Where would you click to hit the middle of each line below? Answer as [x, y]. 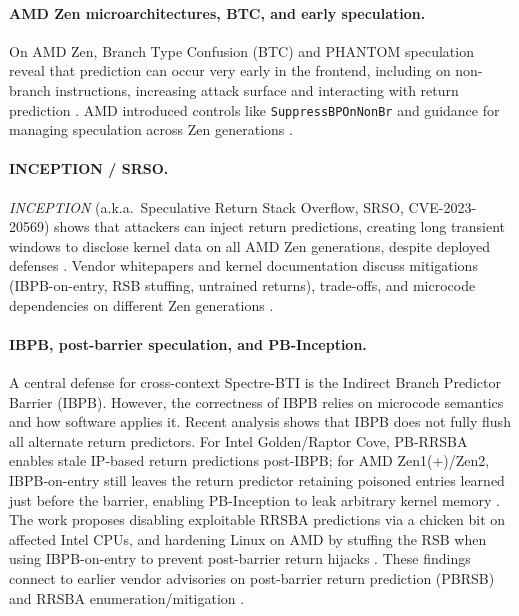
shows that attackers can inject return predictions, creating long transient [280, 226]
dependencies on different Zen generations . [141, 304]
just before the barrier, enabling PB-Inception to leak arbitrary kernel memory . [254, 499]
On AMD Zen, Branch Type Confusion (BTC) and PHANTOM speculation [241, 50]
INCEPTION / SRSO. [89, 168]
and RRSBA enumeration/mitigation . [127, 597]
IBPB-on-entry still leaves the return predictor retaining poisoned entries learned [257, 479]
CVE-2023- [442, 206]
